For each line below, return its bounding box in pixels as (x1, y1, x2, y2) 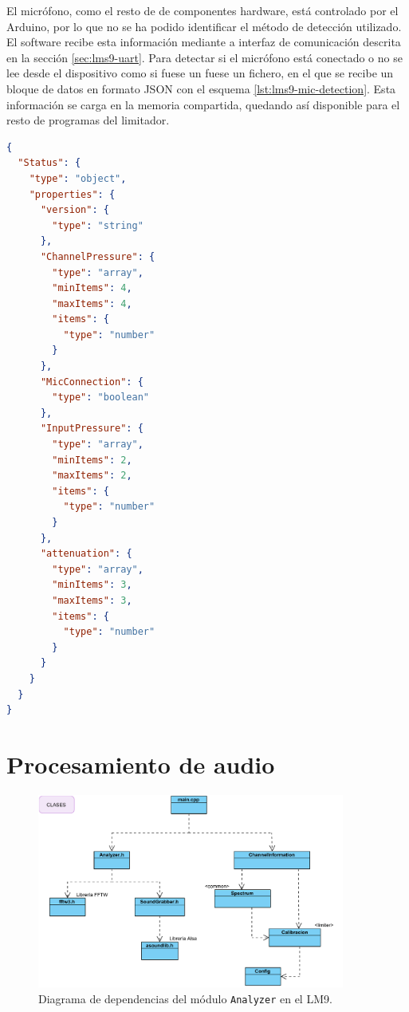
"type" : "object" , (29, 172, 127, 184)
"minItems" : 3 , (52, 579, 132, 591)
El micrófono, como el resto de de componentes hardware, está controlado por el (6, 2, 399, 18)
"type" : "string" (52, 219, 144, 231)
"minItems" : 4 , (52, 282, 132, 294)
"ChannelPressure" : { (40, 250, 155, 262)
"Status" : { (18, 157, 81, 169)
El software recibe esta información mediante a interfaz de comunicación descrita (6, 33, 401, 50)
